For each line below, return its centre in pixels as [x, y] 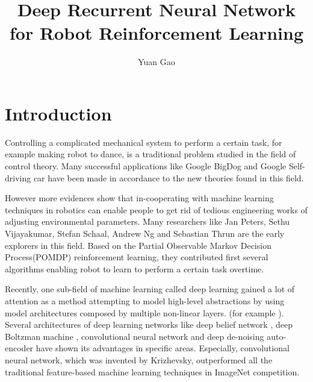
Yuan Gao [156, 62]
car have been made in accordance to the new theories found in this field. [169, 177]
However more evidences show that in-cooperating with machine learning [139, 198]
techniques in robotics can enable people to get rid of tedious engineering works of [156, 209]
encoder [19, 348]
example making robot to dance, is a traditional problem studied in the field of [150, 154]
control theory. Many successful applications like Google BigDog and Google [146, 166]
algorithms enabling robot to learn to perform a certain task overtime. [135, 268]
